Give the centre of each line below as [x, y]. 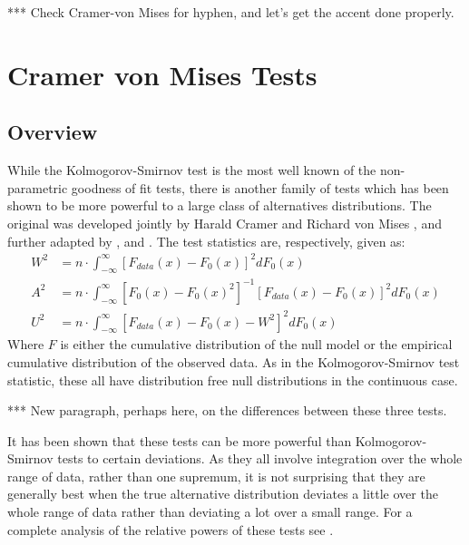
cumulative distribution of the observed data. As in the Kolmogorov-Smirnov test [234, 361]
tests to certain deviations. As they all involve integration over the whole [260, 458]
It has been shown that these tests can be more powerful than [180, 440]
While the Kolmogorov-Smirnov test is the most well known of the [192, 170]
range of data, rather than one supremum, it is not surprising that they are [216, 476]
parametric [38, 187]
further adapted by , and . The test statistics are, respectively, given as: [206, 241]
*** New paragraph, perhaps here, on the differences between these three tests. [227, 410]
